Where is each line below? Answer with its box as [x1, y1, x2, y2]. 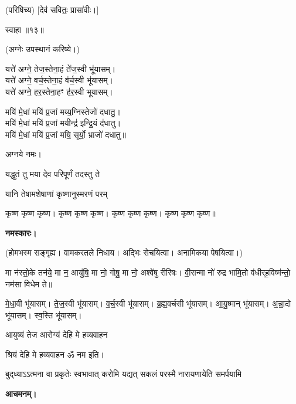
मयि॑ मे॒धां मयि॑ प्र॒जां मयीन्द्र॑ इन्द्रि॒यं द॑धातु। [5, 117, 121, 129]
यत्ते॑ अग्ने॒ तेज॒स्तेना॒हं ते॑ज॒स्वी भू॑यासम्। [5, 62, 116, 74]
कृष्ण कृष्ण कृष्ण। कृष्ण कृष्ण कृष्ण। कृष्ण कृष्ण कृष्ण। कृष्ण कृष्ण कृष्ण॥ [5, 207, 216, 219]
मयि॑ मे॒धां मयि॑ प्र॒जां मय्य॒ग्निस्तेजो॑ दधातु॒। [5, 105, 121, 117]
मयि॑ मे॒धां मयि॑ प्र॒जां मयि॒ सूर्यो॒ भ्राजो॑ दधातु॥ [5, 128, 126, 140]
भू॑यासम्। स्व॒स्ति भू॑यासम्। [5, 308, 82, 321]
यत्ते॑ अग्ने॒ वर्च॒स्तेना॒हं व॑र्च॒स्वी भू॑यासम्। [5, 74, 113, 86]
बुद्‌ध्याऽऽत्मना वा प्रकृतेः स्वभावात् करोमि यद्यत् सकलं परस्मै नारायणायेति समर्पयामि [5, 368, 242, 380]
